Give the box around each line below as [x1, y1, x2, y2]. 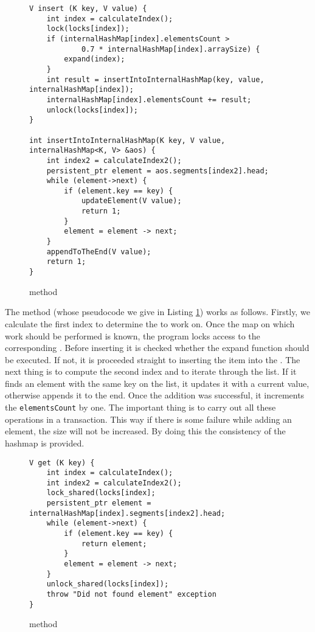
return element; [81, 539, 147, 548]
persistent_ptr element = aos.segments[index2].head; [46, 166, 269, 175]
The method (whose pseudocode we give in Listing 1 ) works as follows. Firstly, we [5, 305, 310, 318]
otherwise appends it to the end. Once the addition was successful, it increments [5, 389, 305, 401]
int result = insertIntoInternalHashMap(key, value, [46, 75, 265, 84]
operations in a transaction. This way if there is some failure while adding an [5, 412, 292, 425]
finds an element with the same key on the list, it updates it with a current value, [5, 377, 310, 389]
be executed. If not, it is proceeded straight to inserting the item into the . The [5, 353, 300, 366]
